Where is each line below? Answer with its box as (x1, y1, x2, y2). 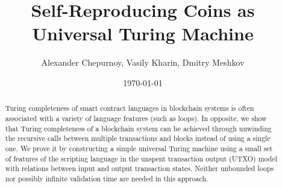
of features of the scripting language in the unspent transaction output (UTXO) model (5, 153, 278, 163)
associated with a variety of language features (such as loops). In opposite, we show (5, 113, 267, 123)
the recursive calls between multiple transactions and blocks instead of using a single (5, 133, 271, 143)
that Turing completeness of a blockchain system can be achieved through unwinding (5, 123, 272, 133)
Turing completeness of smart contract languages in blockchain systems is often (5, 103, 254, 113)
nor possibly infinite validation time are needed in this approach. (5, 173, 208, 183)
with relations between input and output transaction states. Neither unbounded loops (5, 163, 274, 174)
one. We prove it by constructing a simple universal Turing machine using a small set (5, 143, 273, 153)
